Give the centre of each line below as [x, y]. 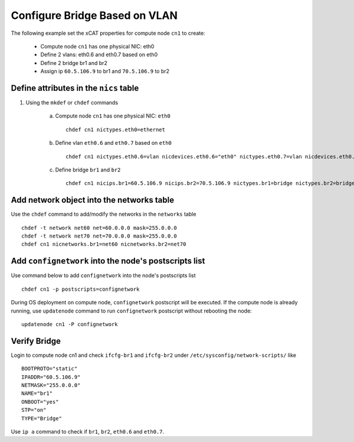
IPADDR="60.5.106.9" [51, 377]
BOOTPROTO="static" [50, 369]
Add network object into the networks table [92, 200]
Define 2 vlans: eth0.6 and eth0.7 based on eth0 [99, 55]
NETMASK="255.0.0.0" [51, 385]
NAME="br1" [37, 394]
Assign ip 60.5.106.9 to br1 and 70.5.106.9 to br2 [105, 71]
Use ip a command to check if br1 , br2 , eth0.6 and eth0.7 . [88, 431]
